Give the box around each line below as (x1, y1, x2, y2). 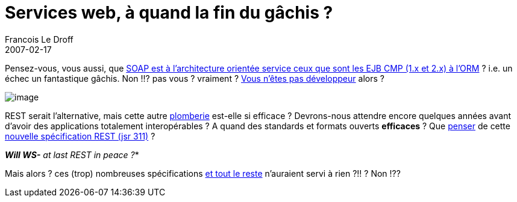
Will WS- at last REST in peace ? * (5, 149, 139, 160)
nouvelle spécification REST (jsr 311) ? (5, 130, 155, 141)
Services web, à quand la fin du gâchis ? (5, 2, 333, 23)
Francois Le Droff (5, 34, 74, 44)
